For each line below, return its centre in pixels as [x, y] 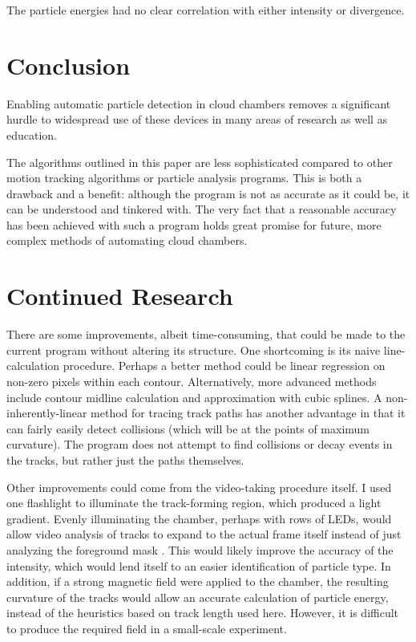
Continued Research [120, 296]
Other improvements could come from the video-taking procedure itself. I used [199, 487]
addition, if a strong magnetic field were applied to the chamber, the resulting [198, 581]
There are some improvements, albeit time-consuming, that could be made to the [206, 334]
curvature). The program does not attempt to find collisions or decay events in [200, 444]
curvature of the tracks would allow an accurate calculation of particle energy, [198, 597]
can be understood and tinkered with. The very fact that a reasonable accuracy [202, 209]
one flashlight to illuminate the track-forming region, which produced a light [194, 503]
